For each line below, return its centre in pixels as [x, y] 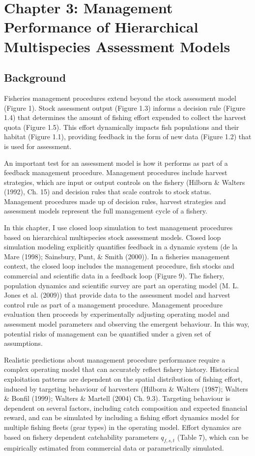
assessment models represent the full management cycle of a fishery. [106, 211]
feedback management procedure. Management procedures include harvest [116, 172]
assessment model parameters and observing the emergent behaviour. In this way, [127, 324]
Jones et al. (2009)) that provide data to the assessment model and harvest [117, 295]
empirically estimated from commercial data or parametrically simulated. [114, 448]
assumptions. [23, 343]
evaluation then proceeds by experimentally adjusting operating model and [117, 314]
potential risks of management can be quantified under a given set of [107, 333]
